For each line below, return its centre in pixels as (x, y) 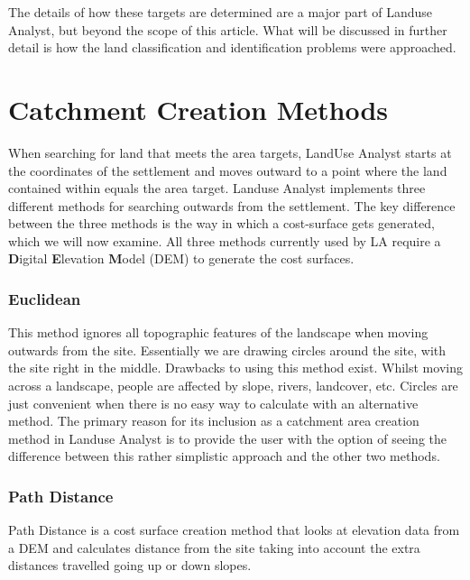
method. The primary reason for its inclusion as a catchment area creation (214, 421)
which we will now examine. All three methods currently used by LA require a (225, 240)
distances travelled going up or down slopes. (130, 565)
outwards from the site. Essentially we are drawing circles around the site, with (227, 350)
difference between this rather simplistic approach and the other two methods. (224, 456)
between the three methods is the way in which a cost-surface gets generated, (221, 223)
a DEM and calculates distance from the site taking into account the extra (214, 547)
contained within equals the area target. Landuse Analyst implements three (217, 188)
